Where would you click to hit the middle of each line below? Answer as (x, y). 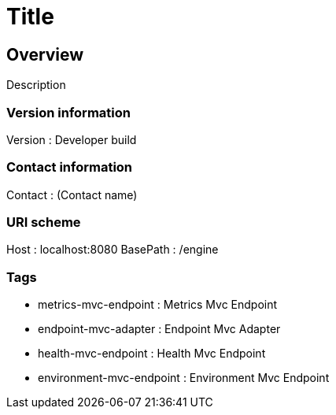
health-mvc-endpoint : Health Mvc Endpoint (152, 354)
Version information (68, 112)
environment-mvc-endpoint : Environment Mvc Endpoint (184, 378)
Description (36, 85)
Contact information (70, 167)
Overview (45, 54)
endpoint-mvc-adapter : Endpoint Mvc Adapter (159, 329)
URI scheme (44, 222)
